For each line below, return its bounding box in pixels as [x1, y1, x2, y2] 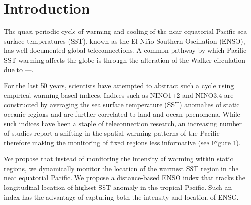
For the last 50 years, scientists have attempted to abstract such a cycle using [4, 80, 234, 91]
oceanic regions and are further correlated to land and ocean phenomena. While [4, 109, 240, 119]
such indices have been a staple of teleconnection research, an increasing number [4, 118, 242, 128]
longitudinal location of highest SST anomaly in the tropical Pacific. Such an [4, 182, 232, 192]
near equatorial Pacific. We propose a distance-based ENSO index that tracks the [4, 173, 246, 183]
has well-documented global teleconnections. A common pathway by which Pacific [4, 45, 247, 55]
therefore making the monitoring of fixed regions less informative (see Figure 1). [4, 137, 241, 147]
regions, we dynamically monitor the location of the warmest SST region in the [4, 163, 238, 173]
